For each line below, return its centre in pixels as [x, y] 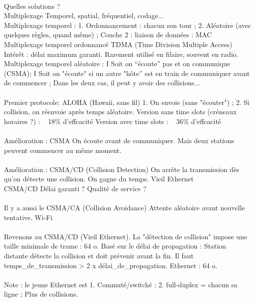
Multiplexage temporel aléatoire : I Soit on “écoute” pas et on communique [117, 63]
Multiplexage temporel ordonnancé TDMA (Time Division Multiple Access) [118, 44]
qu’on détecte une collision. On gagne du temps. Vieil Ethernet [99, 179]
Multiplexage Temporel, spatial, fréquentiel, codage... [84, 15]
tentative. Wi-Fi [28, 217]
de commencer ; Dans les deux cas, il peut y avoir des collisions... [102, 83]
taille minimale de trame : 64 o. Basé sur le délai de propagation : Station [115, 246]
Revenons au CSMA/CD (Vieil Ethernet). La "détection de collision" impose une [126, 236]
